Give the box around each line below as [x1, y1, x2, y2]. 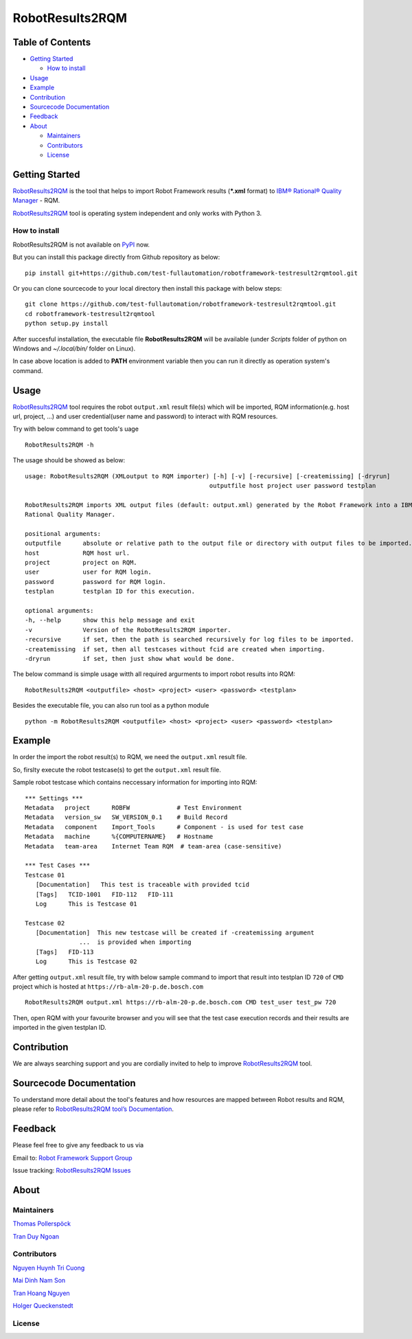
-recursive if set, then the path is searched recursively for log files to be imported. [25, 635, 355, 644]
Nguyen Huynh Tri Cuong [12, 1263, 85, 1272]
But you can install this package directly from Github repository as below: [12, 253, 220, 261]
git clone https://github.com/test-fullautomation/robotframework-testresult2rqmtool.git [25, 300, 336, 308]
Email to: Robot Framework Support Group [12, 1154, 133, 1162]
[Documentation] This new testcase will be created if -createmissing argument [35, 929, 315, 937]
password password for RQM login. [25, 578, 166, 585]
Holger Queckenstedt [12, 1301, 73, 1309]
